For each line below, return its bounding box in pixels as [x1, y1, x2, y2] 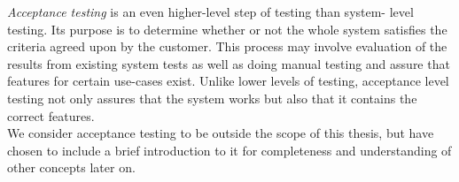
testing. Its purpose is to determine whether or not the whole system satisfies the [7, 19, 447, 38]
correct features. [7, 106, 95, 125]
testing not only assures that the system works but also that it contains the [7, 88, 417, 107]
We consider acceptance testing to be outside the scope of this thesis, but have [7, 124, 434, 142]
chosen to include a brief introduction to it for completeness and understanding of [7, 140, 452, 159]
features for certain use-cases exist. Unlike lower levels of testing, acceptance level [7, 72, 449, 90]
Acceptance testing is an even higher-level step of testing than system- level [7, 3, 414, 20]
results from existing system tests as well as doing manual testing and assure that [7, 54, 450, 72]
